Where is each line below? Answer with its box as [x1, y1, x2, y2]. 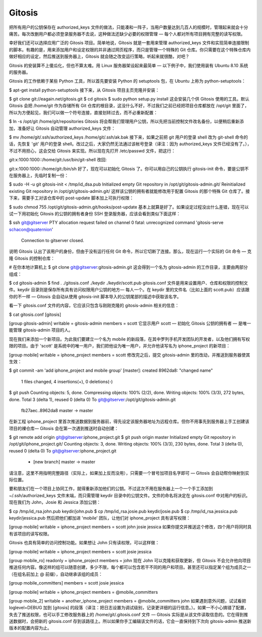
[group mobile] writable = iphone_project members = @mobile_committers [9, 589, 158, 595]
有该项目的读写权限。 [9, 531, 52, 536]
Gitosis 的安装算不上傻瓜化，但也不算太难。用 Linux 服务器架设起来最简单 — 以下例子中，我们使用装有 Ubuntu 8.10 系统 [9, 62, 248, 68]
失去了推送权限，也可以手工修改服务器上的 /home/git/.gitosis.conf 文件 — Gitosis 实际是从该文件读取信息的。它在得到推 [9, 611, 248, 617]
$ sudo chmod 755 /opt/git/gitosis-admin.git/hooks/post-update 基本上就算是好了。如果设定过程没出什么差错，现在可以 [9, 204, 249, 210]
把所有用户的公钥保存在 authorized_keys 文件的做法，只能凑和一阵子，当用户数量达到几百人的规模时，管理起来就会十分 [9, 24, 248, 30]
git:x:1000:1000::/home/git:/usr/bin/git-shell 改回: [9, 157, 107, 163]
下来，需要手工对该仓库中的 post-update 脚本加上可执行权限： [9, 195, 134, 201]
